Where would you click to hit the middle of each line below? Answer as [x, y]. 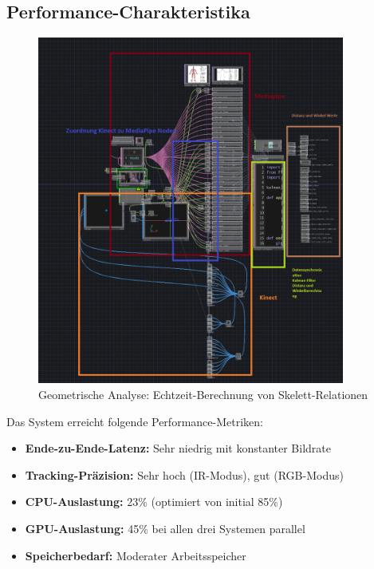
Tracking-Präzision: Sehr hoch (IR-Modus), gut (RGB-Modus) [184, 474]
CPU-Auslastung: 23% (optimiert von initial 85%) [154, 502]
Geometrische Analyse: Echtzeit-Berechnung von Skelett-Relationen [203, 394]
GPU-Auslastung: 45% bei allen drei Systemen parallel [165, 528]
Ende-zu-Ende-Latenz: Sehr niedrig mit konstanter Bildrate [178, 448]
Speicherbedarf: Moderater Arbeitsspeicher [136, 555]
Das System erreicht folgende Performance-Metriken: [135, 421]
